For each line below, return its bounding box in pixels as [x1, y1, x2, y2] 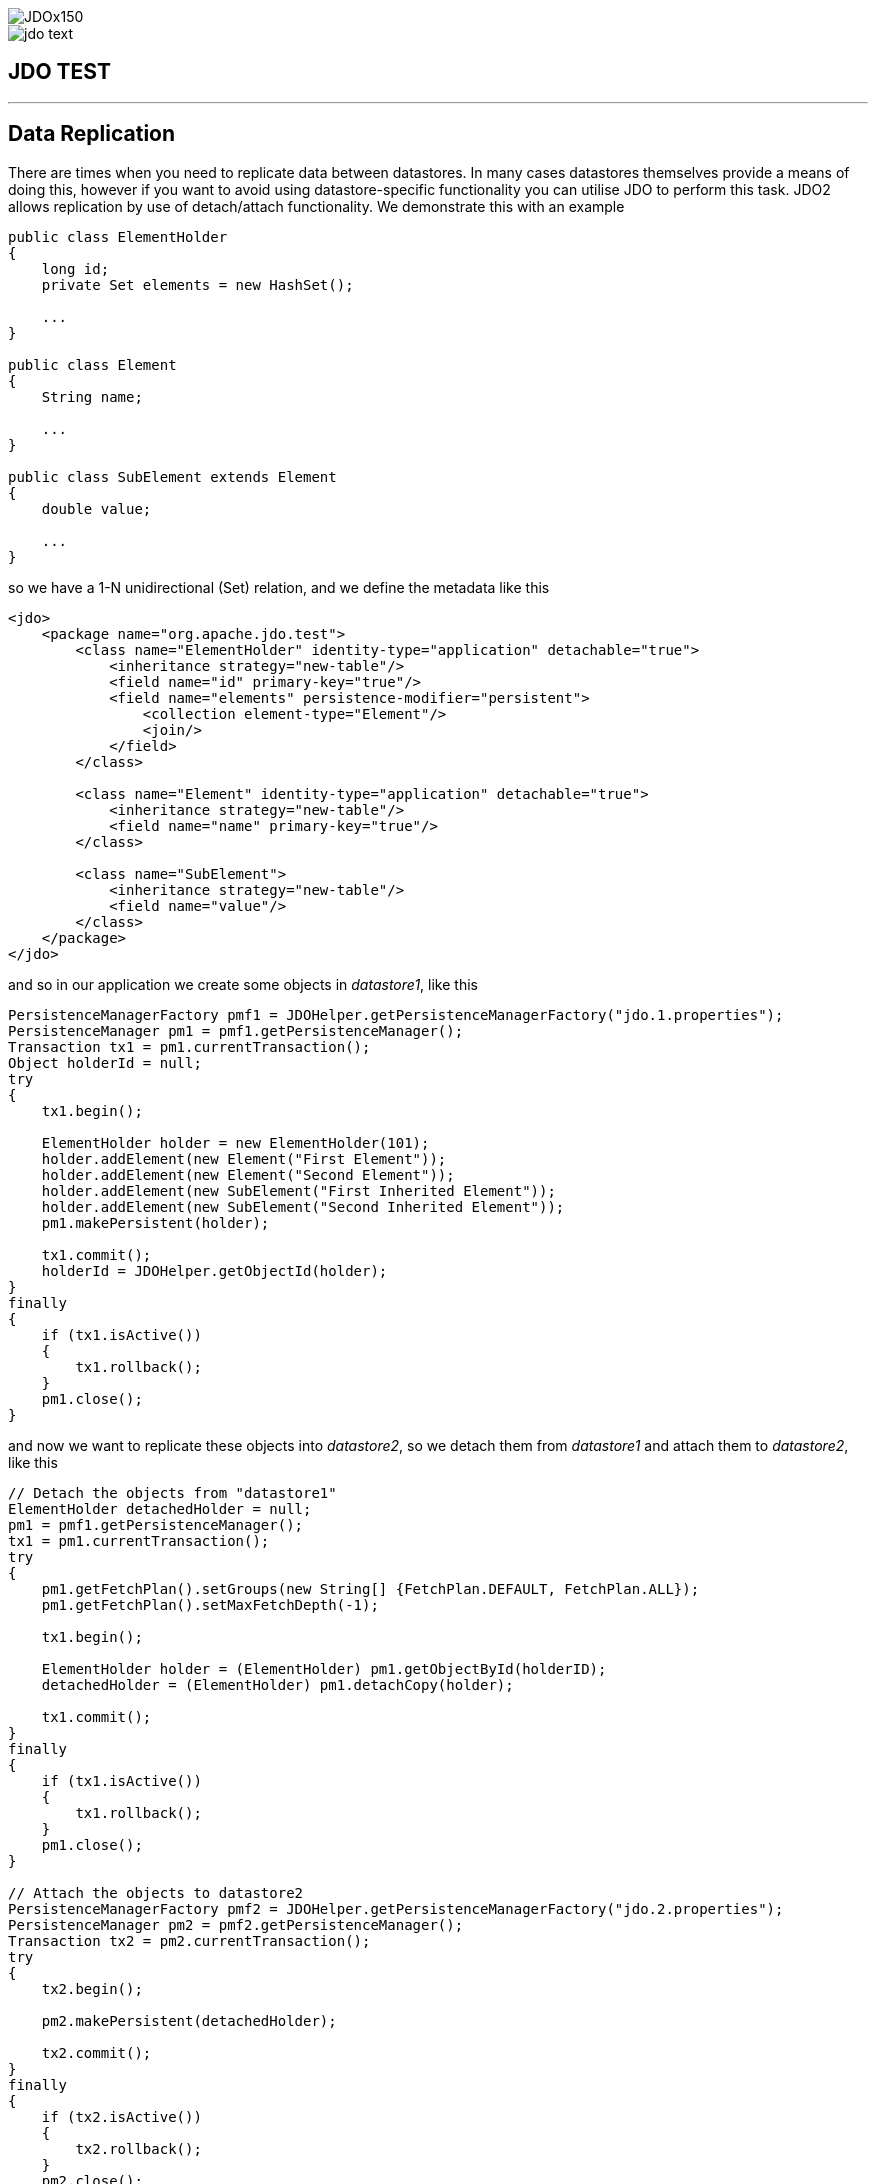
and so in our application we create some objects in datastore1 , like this [8, 975, 478, 993]
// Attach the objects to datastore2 [8, 1884, 304, 1901]
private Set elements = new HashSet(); [41, 276, 354, 293]
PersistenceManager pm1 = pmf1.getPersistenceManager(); [8, 1022, 464, 1039]
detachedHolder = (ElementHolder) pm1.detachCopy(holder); [41, 1676, 514, 1693]
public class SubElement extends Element [8, 468, 337, 485]
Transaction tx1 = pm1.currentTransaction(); [8, 1038, 371, 1055]
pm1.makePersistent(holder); [41, 1214, 270, 1231]
